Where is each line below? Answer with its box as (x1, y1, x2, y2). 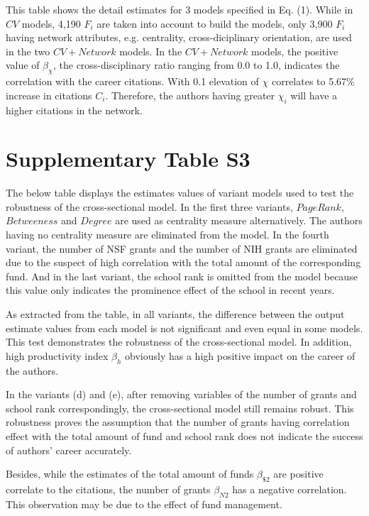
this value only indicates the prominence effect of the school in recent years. (6, 282, 335, 297)
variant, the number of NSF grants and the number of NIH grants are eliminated (6, 241, 358, 256)
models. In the (119, 43, 182, 58)
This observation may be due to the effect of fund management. (6, 496, 282, 511)
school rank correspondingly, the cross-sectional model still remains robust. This (6, 400, 354, 415)
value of (6, 57, 40, 72)
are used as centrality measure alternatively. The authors (115, 213, 363, 228)
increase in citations (6, 87, 92, 102)
